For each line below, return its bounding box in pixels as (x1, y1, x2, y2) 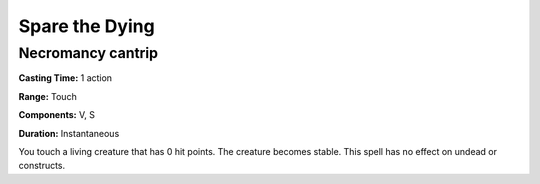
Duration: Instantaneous (18, 127, 120, 139)
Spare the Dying (18, 15, 155, 37)
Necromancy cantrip (18, 44, 159, 62)
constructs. (18, 160, 66, 172)
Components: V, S (18, 109, 95, 121)
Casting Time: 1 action (18, 72, 113, 84)
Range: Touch (18, 90, 77, 102)
